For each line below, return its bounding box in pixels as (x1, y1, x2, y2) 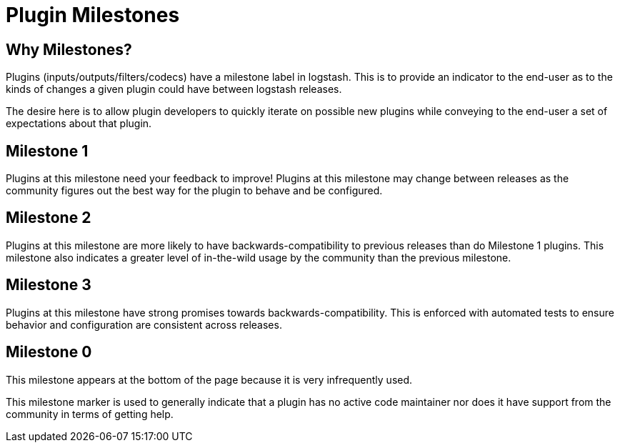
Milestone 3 (6, 276, 91, 294)
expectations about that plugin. (6, 117, 152, 130)
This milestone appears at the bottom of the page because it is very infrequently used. (6, 373, 413, 386)
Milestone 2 (6, 209, 91, 227)
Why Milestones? (6, 40, 132, 59)
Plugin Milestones (6, 3, 180, 27)
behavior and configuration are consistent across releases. (6, 318, 282, 331)
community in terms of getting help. (6, 407, 174, 420)
